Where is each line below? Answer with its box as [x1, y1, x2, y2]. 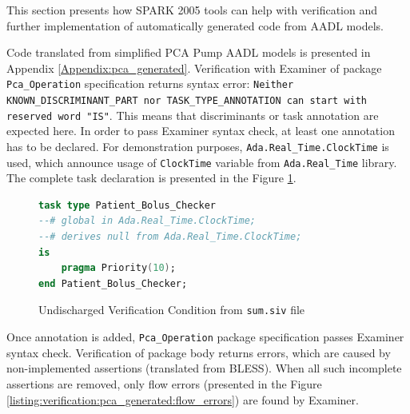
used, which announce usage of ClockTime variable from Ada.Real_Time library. [6, 153, 397, 170]
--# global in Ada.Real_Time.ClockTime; [38, 215, 257, 227]
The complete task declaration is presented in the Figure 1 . [6, 169, 297, 186]
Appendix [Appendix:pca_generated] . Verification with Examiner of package [6, 59, 382, 76]
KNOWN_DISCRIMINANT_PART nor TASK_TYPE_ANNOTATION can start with [6, 95, 368, 107]
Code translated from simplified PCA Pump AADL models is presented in [6, 44, 371, 61]
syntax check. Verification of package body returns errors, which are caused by [6, 344, 391, 360]
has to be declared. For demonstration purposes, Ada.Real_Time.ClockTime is [6, 137, 389, 154]
